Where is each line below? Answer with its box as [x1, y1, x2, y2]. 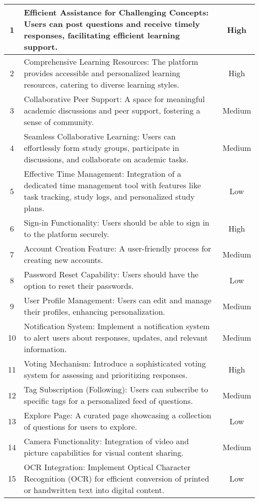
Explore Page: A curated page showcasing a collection [24, 409, 212, 421]
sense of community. [24, 116, 94, 127]
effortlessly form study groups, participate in [24, 142, 179, 153]
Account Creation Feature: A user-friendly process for [24, 243, 211, 254]
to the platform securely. [24, 228, 110, 240]
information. [24, 343, 67, 355]
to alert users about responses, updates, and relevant [24, 332, 208, 343]
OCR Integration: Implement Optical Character [24, 461, 191, 473]
